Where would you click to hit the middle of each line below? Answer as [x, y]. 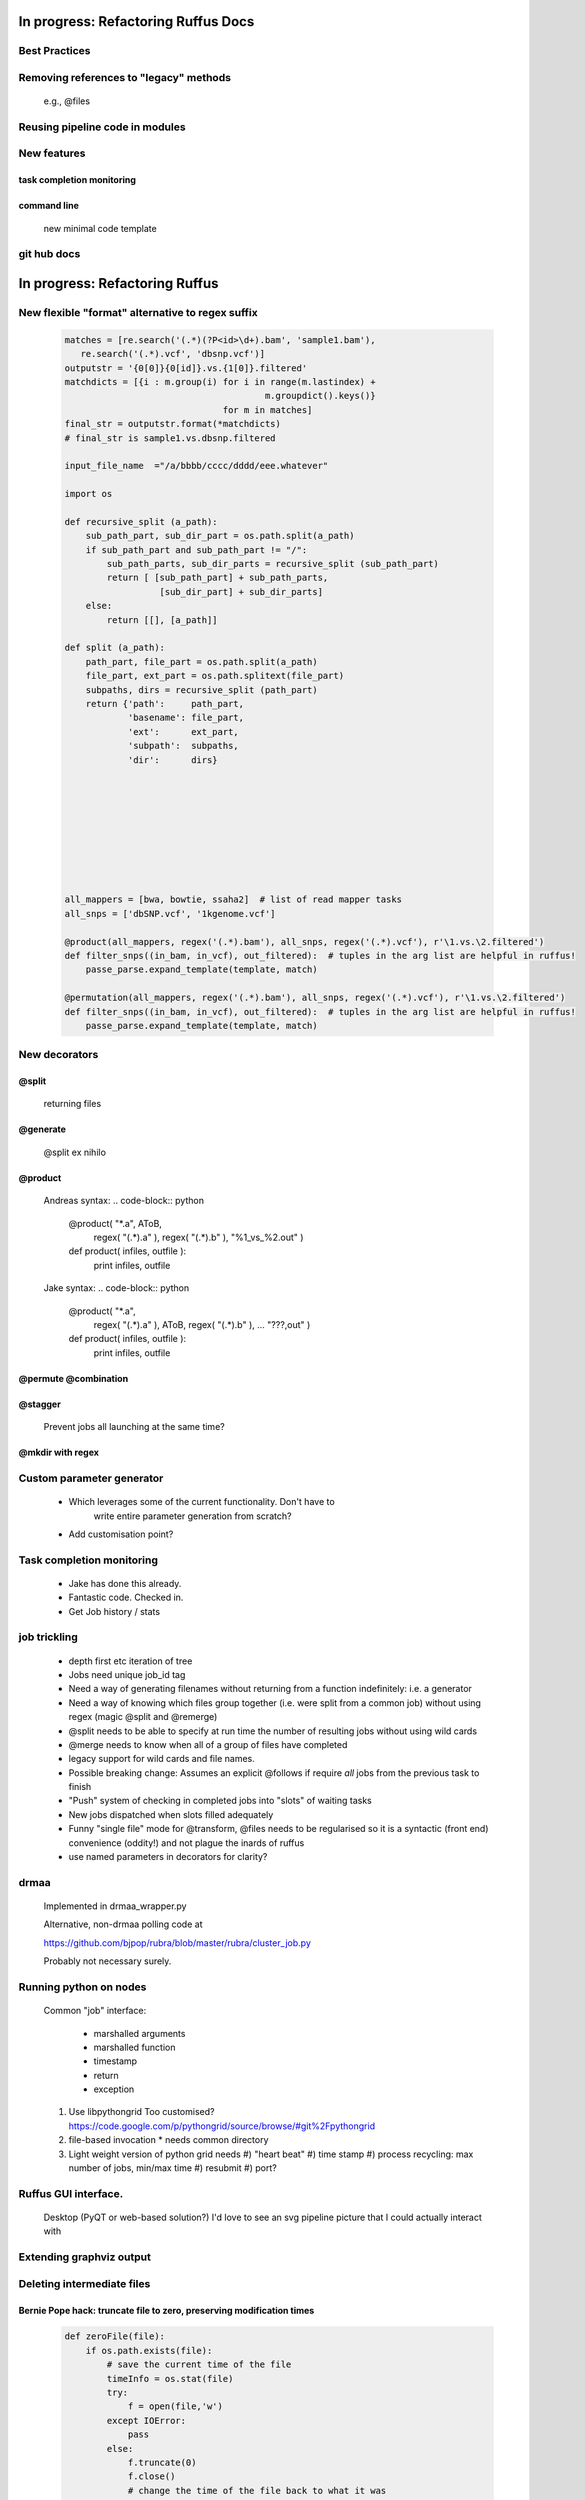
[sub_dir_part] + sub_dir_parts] [241, 591]
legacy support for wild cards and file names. [161, 1759]
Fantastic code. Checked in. [126, 1597]
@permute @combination [73, 1378]
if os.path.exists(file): [149, 2350]
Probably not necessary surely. [107, 1961]
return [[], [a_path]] [162, 619]
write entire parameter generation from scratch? [192, 1516]
